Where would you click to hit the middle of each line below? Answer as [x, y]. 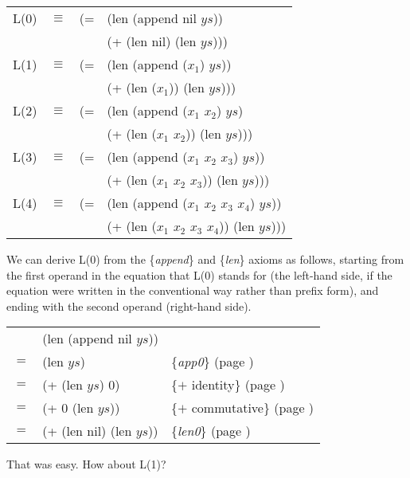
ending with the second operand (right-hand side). [129, 306]
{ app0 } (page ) [212, 362]
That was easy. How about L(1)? [86, 464]
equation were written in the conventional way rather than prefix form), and [193, 290]
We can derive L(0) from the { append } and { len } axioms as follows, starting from [205, 259]
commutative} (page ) [253, 408]
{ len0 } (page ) [211, 431]
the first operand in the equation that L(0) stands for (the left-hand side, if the [199, 274]
